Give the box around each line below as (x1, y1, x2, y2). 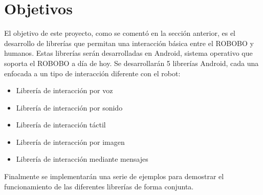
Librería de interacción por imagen (16, 136, 125, 147)
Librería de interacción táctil (16, 119, 106, 130)
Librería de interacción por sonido (16, 102, 123, 113)
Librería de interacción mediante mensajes (16, 154, 148, 164)
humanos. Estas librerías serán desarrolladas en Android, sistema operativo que (4, 48, 253, 58)
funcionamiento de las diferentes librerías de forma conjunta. (4, 181, 194, 191)
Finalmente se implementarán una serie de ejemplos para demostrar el (4, 171, 224, 182)
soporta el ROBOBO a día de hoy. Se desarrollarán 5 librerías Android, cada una (4, 57, 259, 68)
